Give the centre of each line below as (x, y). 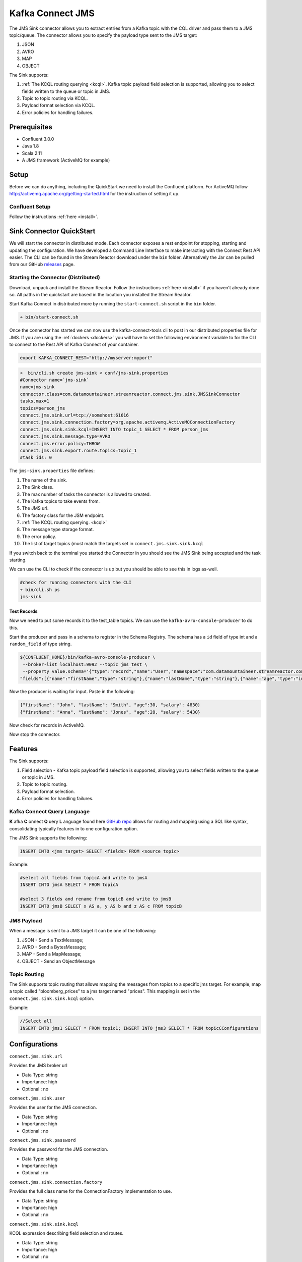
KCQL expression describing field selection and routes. (66, 1233)
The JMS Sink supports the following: (48, 838)
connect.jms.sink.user (37, 1098)
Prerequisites (31, 127)
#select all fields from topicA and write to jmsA (84, 878)
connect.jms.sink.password (43, 1140)
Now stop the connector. (35, 734)
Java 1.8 (30, 146)
